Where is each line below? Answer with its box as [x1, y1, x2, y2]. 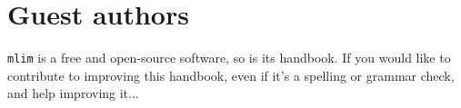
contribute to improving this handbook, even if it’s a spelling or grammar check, [7, 65, 455, 84]
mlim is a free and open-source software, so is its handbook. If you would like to [7, 48, 451, 67]
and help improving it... [7, 83, 139, 103]
